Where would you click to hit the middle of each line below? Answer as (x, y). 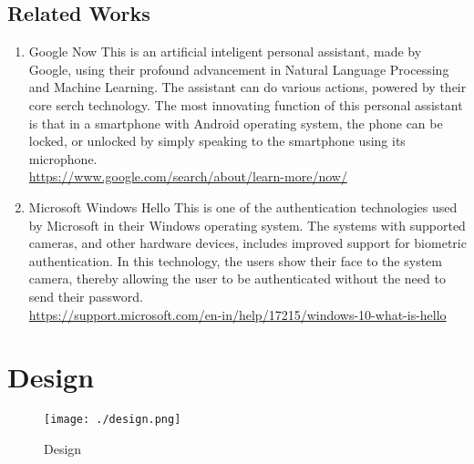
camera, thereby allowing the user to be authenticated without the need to (237, 278)
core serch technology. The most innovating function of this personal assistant (246, 104)
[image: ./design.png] (113, 420)
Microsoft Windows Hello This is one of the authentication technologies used (243, 206)
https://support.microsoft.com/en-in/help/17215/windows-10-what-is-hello (237, 314)
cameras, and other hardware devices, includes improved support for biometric (247, 243)
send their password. (86, 296)
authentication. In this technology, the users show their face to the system (235, 260)
